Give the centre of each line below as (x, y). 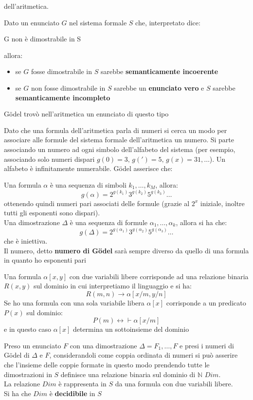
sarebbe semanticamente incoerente (159, 71)
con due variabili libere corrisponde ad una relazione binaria (159, 276)
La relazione (22, 384)
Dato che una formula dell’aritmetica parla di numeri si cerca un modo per (116, 130)
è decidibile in (72, 393)
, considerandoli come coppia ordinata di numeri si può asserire (144, 355)
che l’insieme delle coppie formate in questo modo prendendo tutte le (107, 364)
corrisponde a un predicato (206, 302)
